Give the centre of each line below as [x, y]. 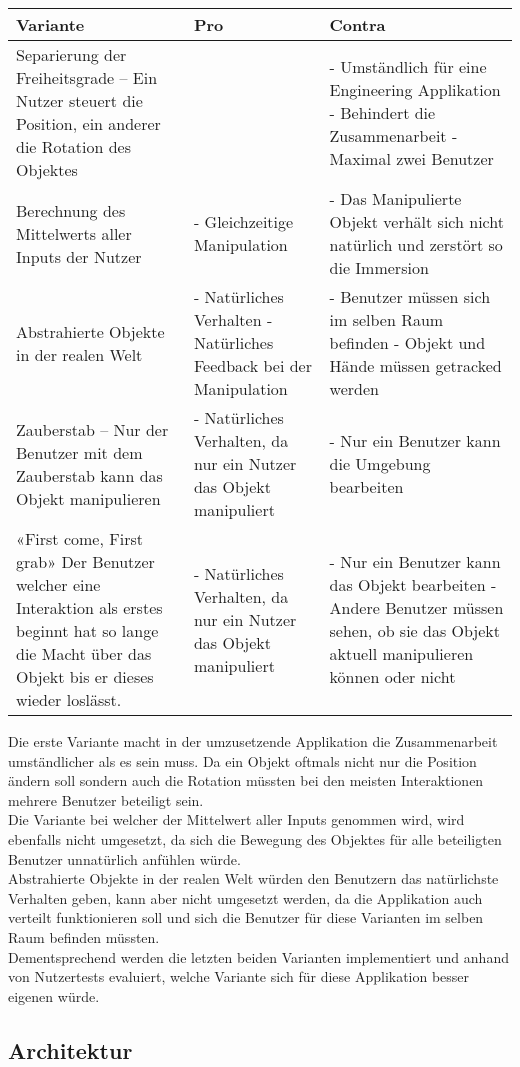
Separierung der [71, 54]
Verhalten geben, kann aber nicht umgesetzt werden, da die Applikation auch [245, 897]
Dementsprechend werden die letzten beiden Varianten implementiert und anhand [258, 956]
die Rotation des [73, 146]
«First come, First [79, 538]
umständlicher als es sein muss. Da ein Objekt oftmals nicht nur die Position [242, 760]
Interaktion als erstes [89, 607]
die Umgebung [380, 463]
